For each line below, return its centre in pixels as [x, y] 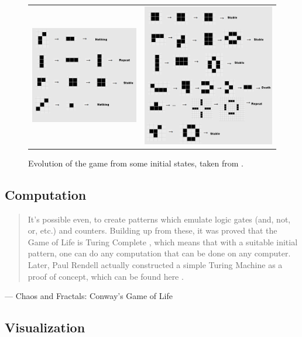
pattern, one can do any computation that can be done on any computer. [159, 253]
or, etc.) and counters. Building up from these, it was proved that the [152, 230]
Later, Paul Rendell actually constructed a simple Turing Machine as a [155, 265]
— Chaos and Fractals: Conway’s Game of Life [89, 296]
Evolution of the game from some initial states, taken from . [136, 163]
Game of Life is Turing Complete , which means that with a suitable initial [163, 242]
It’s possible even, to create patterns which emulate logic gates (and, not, [159, 219]
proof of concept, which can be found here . [106, 276]
